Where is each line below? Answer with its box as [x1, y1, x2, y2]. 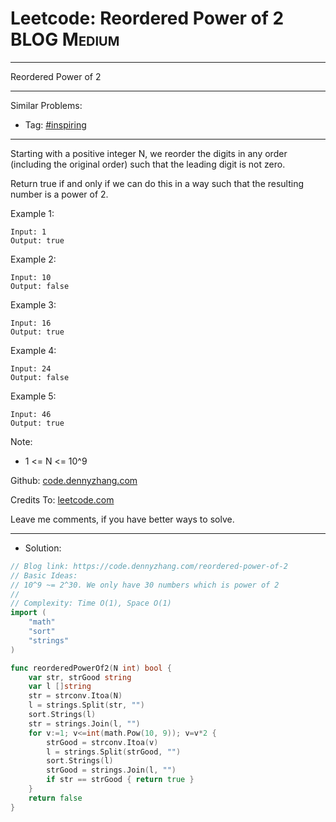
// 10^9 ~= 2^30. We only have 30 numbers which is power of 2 [10, 580, 280, 590]
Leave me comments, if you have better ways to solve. [10, 513, 235, 525]
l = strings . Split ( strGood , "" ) [46, 747, 182, 757]
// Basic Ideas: [10, 570, 78, 581]
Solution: [24, 542, 62, 554]
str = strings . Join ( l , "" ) [28, 718, 141, 729]
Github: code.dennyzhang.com [10, 474, 138, 486]
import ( [10, 608, 47, 618]
